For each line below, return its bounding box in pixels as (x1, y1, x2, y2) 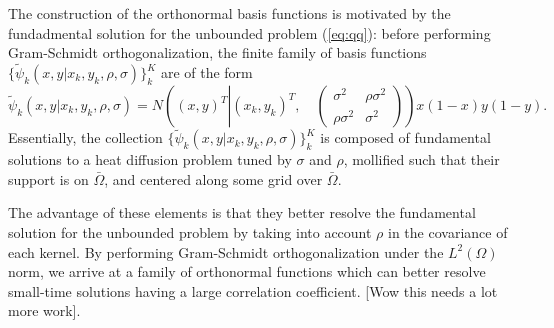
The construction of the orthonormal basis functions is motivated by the (8, 3, 451, 23)
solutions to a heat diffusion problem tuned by (8, 149, 292, 170)
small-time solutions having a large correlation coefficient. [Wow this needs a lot (8, 280, 498, 301)
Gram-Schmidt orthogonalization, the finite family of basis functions (8, 42, 427, 63)
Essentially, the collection (8, 127, 163, 148)
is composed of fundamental (320, 127, 491, 148)
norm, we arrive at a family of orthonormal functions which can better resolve (8, 261, 486, 282)
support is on (8, 168, 89, 189)
